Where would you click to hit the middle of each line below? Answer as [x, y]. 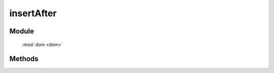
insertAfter [33, 13]
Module [22, 31]
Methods [24, 59]
